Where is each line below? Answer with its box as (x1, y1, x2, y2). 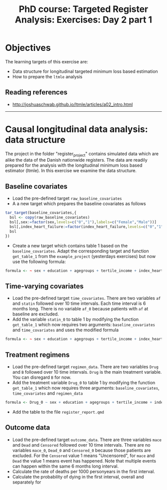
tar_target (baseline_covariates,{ (5, 211, 77, 216)
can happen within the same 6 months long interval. (12, 463, 119, 469)
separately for (12, 479, 41, 485)
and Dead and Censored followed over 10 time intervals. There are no (12, 442, 151, 448)
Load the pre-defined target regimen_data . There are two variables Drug (12, 363, 159, 370)
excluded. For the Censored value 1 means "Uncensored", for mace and (12, 453, 155, 459)
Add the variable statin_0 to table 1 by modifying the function (12, 316, 139, 322)
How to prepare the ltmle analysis (12, 73, 83, 79)
